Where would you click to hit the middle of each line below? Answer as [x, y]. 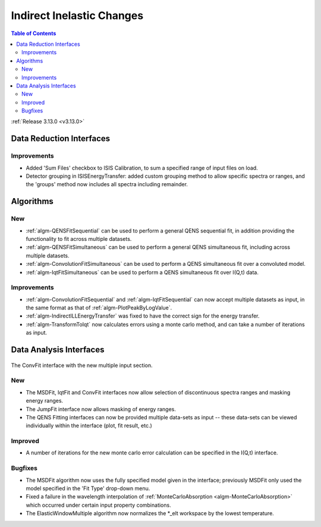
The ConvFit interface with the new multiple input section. [82, 365]
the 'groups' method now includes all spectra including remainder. [107, 184]
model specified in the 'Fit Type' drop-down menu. [88, 488]
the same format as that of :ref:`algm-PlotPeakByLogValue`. [99, 308]
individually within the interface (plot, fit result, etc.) [89, 426]
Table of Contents [34, 33]
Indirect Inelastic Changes [77, 15]
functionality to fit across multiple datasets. [79, 239]
